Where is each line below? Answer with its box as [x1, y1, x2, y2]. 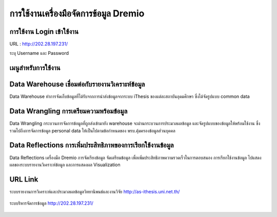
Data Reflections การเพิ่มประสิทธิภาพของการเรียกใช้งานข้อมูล [9, 141, 174, 150]
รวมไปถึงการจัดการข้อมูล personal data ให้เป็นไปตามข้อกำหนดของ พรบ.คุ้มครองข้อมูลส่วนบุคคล [9, 127, 175, 133]
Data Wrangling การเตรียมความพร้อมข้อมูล [9, 107, 128, 115]
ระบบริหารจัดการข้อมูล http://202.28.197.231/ [9, 200, 93, 206]
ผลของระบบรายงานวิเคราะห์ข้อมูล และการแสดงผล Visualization [9, 162, 121, 168]
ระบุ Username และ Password [9, 50, 69, 56]
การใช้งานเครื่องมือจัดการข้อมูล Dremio [9, 8, 145, 19]
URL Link [9, 175, 38, 184]
